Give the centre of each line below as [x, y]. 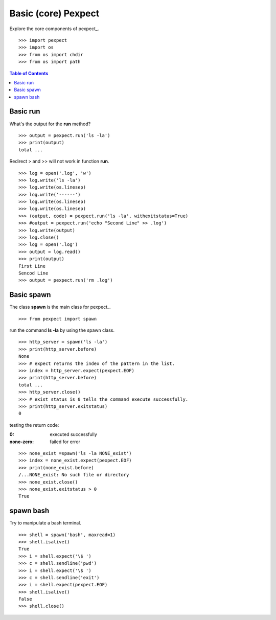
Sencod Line [33, 273]
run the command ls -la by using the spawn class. [62, 330]
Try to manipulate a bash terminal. [45, 523]
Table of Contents [29, 73]
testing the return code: [34, 425]
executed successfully [73, 434]
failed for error [65, 442]
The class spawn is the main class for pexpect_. [60, 307]
